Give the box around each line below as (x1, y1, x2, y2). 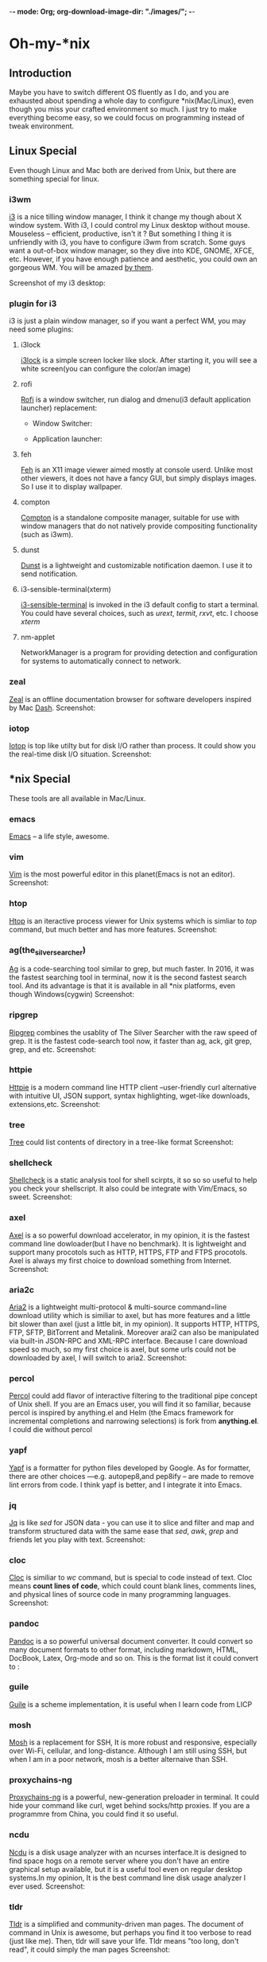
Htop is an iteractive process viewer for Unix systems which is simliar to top (9, 916, 257, 925)
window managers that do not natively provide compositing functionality (20, 521, 257, 531)
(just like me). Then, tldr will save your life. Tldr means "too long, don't (9, 1936, 239, 1946)
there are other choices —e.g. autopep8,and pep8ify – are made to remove (9, 1471, 254, 1481)
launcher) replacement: (20, 403, 98, 413)
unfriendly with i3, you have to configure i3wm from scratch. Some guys (9, 237, 246, 247)
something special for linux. (9, 174, 100, 183)
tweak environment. (9, 121, 75, 131)
